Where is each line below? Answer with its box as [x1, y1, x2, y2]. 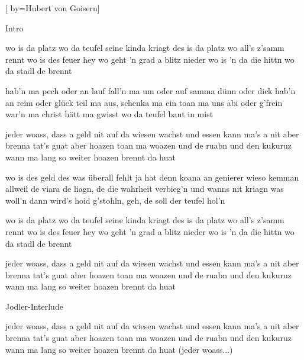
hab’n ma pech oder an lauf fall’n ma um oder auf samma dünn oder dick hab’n [5, 84, 296, 97]
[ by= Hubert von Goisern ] [5, 2, 100, 14]
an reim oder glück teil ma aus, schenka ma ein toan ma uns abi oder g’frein [5, 96, 283, 108]
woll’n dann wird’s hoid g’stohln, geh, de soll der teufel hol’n [5, 194, 225, 206]
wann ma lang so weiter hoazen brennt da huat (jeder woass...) [5, 343, 233, 355]
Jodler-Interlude [5, 300, 63, 312]
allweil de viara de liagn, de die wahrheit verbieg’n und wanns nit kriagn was [5, 182, 284, 195]
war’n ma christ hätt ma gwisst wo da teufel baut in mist [5, 108, 214, 120]
